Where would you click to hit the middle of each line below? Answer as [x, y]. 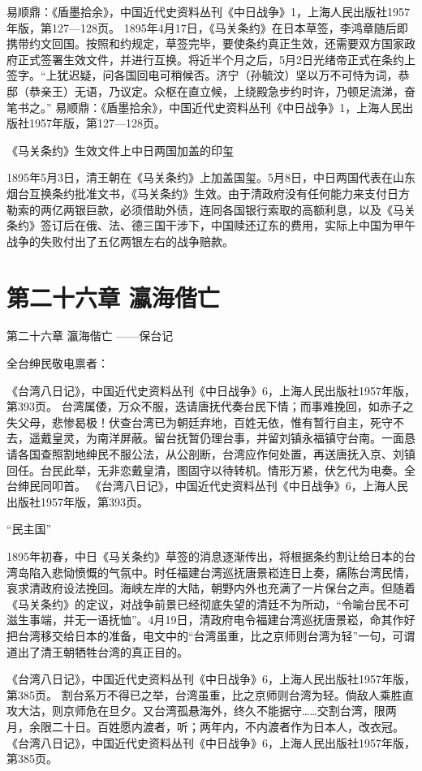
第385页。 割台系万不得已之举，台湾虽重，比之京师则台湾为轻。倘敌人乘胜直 [210, 694]
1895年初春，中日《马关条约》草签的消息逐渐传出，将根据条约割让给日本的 [205, 556]
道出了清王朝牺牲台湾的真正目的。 [97, 651]
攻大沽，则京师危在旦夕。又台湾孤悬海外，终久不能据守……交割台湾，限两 [202, 711]
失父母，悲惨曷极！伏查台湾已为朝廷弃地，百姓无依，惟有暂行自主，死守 [200, 422]
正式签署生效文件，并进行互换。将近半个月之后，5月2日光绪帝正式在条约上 [216, 59]
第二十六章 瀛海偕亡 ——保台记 [90, 336]
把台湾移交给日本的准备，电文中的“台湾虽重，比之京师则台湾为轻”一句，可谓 [211, 635]
